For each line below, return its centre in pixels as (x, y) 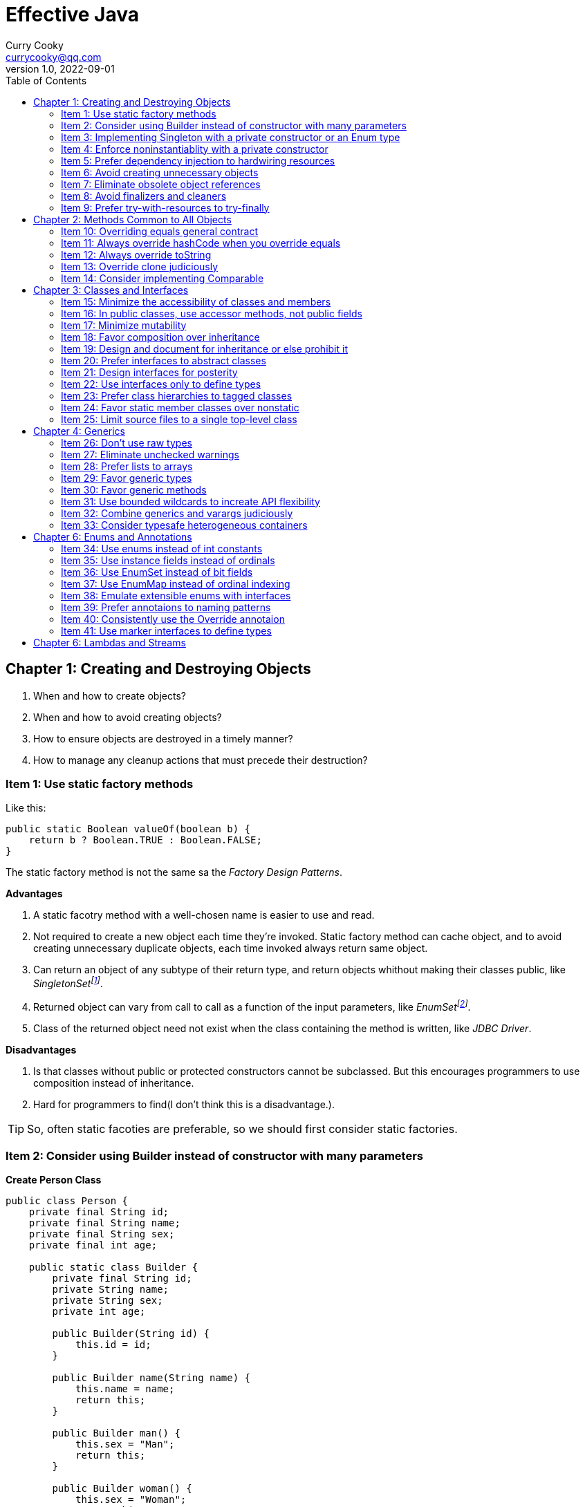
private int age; (99, 1312)
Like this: (26, 808)
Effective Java (73, 15)
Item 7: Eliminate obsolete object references (161, 184)
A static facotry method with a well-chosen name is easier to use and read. (204, 915)
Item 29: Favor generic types (127, 478)
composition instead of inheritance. (114, 1083)
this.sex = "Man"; (125, 1444)
